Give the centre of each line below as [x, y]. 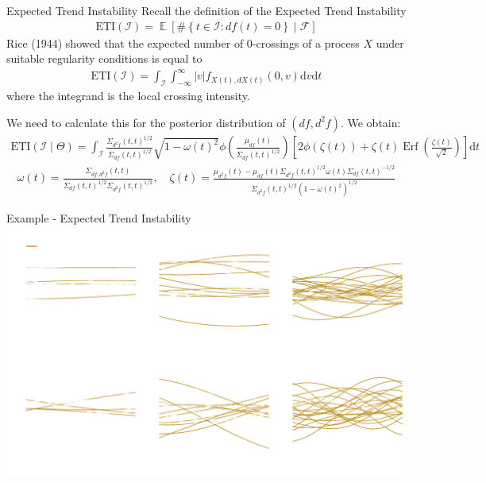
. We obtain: [370, 122]
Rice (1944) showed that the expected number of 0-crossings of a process [183, 43]
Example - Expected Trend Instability [99, 218]
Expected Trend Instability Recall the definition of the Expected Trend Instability [206, 10]
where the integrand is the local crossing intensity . [128, 96]
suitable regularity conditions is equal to [104, 58]
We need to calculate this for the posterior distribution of [146, 122]
